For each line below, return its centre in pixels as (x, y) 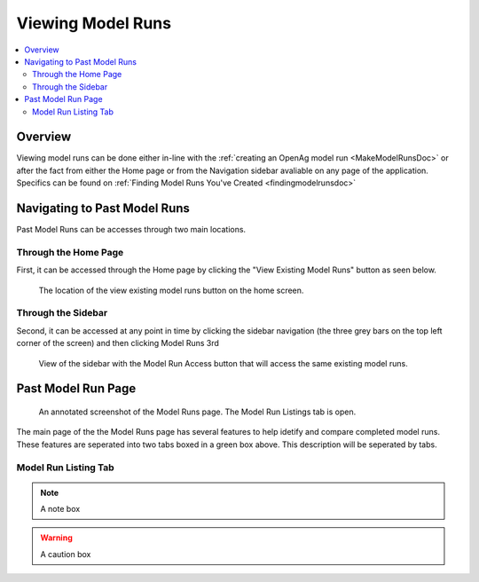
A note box (60, 509)
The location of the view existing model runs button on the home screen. (171, 290)
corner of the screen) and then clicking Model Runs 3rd (118, 343)
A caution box (66, 554)
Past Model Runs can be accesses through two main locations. (131, 230)
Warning (56, 538)
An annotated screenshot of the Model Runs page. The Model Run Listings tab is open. (197, 412)
